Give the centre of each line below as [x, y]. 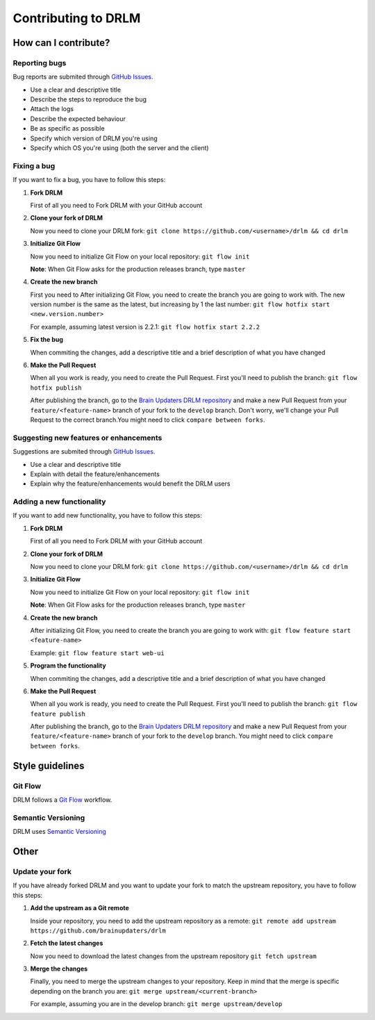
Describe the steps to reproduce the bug [89, 99]
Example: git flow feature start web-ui [97, 652]
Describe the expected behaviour [78, 119]
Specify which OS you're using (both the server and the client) [119, 148]
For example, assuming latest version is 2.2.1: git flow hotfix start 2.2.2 [145, 327]
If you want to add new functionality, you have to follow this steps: [108, 516]
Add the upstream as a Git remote [80, 908]
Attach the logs [52, 109]
